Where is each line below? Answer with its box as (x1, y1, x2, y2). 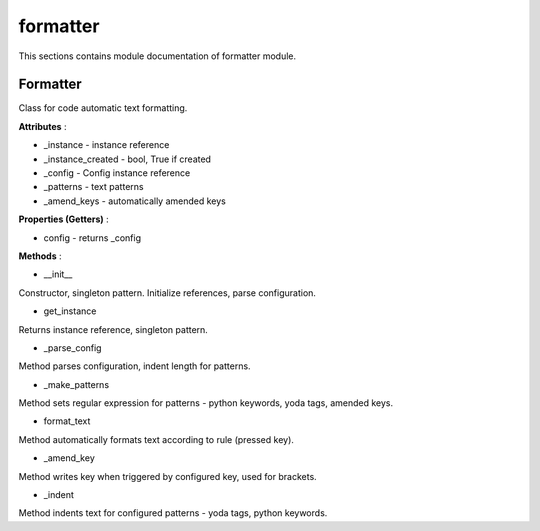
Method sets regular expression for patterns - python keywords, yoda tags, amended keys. (18, 397, 394, 409)
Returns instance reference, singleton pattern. (18, 323, 209, 335)
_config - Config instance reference (43, 167, 191, 179)
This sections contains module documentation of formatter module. (18, 50, 297, 62)
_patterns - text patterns (43, 181, 144, 193)
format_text (43, 415, 91, 427)
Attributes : (18, 120, 67, 132)
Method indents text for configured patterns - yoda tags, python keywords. (18, 507, 328, 519)
